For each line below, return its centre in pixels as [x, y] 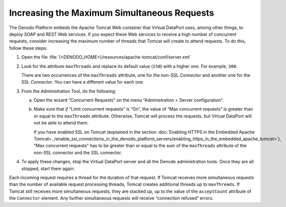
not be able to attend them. [61, 123]
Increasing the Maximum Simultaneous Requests [111, 13]
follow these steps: [28, 48]
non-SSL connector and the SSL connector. [78, 152]
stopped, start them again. [48, 168]
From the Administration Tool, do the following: [69, 91]
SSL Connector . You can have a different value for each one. [83, 82]
